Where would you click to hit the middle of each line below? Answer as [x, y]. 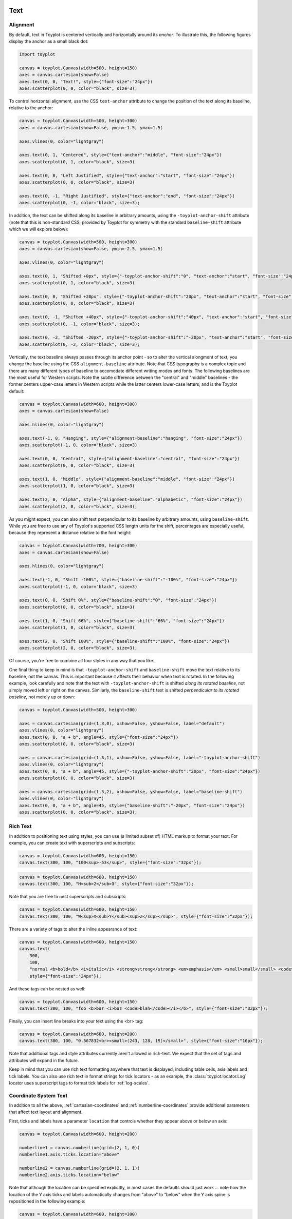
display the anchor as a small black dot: [49, 41]
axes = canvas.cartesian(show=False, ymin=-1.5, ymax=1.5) [91, 128]
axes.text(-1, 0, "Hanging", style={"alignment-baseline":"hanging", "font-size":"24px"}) [131, 438]
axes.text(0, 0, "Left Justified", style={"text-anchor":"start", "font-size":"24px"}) [127, 175]
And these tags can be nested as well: [47, 989]
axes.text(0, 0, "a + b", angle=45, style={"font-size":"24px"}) [99, 737]
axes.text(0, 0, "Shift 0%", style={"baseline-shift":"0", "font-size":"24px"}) [118, 600]
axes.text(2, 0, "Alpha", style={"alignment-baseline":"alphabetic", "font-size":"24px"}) [131, 500]
